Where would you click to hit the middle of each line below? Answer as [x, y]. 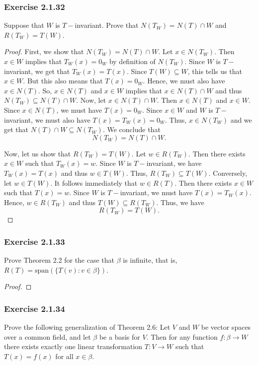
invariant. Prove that [107, 25]
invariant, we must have [156, 192]
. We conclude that [131, 129]
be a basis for [120, 336]
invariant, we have [174, 163]
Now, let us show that [38, 153]
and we [241, 119]
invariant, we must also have [47, 119]
